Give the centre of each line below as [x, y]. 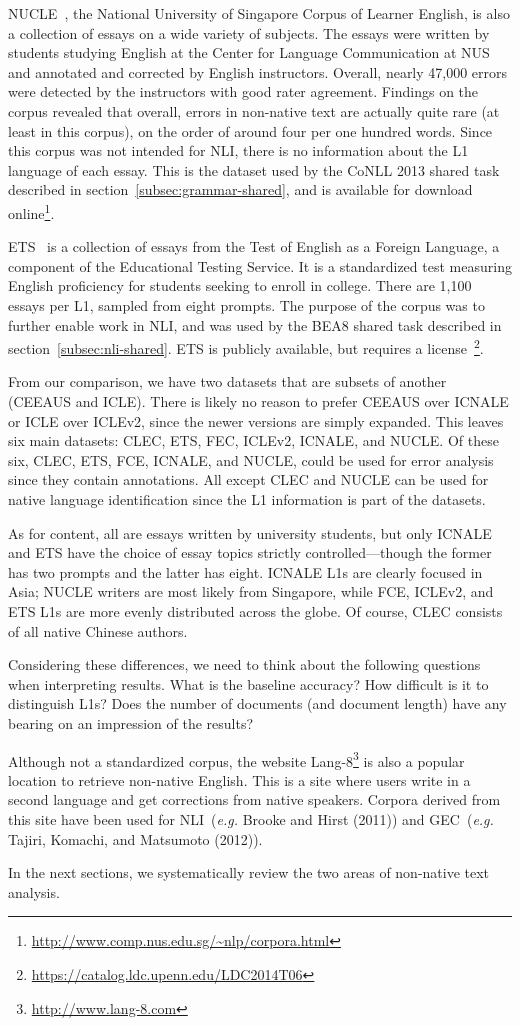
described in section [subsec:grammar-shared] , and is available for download [240, 189]
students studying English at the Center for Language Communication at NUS [249, 52]
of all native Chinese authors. [98, 630]
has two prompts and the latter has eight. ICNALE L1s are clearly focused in [245, 571]
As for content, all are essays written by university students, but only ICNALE [250, 532]
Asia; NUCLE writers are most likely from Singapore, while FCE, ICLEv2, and [251, 591]
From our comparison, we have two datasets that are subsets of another [227, 381]
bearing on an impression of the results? [131, 722]
